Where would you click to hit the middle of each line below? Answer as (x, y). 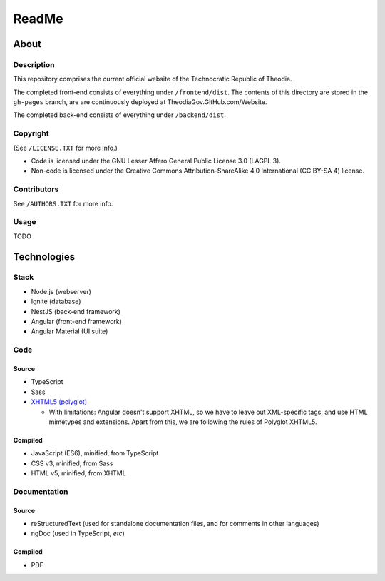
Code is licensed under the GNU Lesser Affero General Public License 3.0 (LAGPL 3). (156, 161)
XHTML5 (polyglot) (59, 402)
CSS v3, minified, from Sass (72, 463)
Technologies (44, 257)
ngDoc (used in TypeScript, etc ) (78, 534)
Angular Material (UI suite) (70, 331)
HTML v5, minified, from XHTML (78, 473)
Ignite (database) (56, 302)
